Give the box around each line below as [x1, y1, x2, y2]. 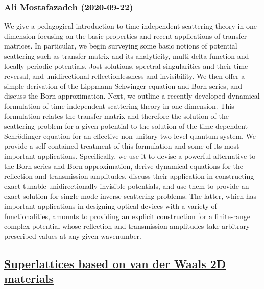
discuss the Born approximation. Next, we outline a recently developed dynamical [4, 90, 260, 101]
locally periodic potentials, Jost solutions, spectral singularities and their [4, 60, 232, 71]
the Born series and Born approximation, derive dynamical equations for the [4, 160, 243, 171]
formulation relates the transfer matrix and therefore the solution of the [4, 110, 229, 121]
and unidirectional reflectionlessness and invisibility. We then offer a [32, 70, 245, 81]
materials [4, 271, 54, 286]
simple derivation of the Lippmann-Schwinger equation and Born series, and [4, 80, 242, 91]
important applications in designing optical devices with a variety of [4, 200, 217, 211]
